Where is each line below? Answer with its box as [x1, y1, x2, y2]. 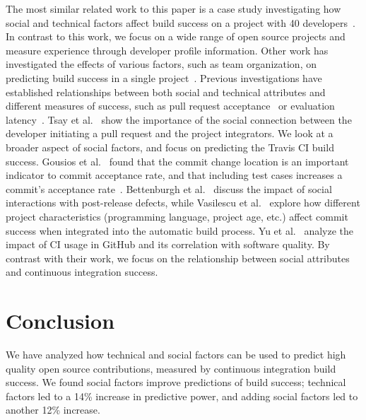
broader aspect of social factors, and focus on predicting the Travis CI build [6, 139, 334, 154]
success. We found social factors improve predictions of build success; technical [6, 375, 346, 390]
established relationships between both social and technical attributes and [6, 84, 326, 99]
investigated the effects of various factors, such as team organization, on [6, 57, 317, 71]
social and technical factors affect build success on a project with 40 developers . [6, 15, 355, 30]
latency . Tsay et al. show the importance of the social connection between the [6, 112, 352, 127]
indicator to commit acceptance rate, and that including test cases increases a [6, 168, 343, 182]
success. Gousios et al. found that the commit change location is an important [6, 153, 349, 168]
